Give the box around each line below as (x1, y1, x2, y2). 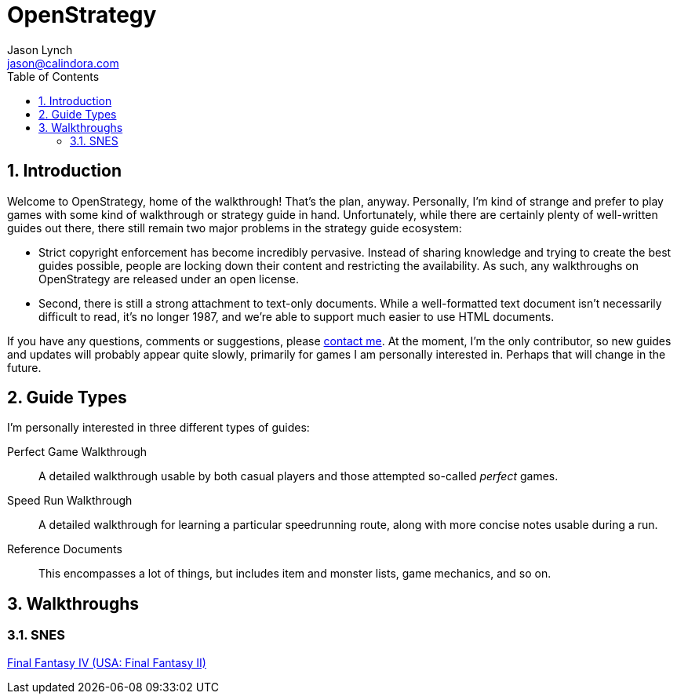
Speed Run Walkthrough (7, 494, 133, 508)
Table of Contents (7, 69, 100, 83)
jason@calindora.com (7, 56, 119, 70)
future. (7, 360, 42, 374)
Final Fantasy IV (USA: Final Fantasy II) (7, 655, 206, 669)
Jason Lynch (7, 42, 73, 57)
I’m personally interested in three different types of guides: (7, 421, 310, 435)
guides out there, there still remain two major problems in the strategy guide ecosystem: (7, 221, 462, 235)
